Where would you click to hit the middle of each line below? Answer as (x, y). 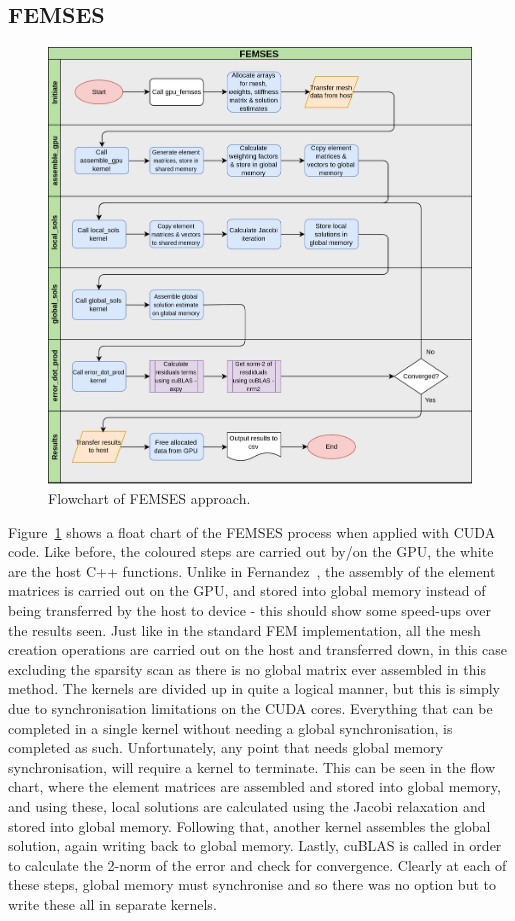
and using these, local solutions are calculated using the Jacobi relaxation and (247, 805)
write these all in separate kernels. (112, 903)
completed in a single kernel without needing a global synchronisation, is (230, 727)
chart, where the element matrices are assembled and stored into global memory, (254, 786)
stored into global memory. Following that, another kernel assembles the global (249, 825)
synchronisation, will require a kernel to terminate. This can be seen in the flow (251, 766)
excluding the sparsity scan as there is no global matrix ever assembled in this (247, 668)
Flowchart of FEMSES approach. (149, 498)
